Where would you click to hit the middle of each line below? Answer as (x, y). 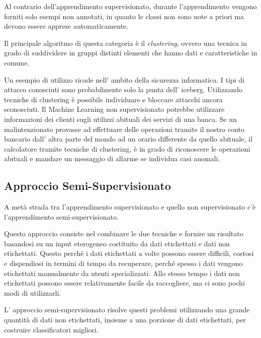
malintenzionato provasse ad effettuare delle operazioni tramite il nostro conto (124, 129)
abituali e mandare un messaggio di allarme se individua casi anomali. (112, 158)
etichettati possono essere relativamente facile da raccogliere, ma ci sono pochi (124, 283)
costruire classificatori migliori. (51, 329)
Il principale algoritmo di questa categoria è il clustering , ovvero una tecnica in (125, 43)
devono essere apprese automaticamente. (66, 26)
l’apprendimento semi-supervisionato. (61, 216)
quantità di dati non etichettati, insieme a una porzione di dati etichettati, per (125, 320)
